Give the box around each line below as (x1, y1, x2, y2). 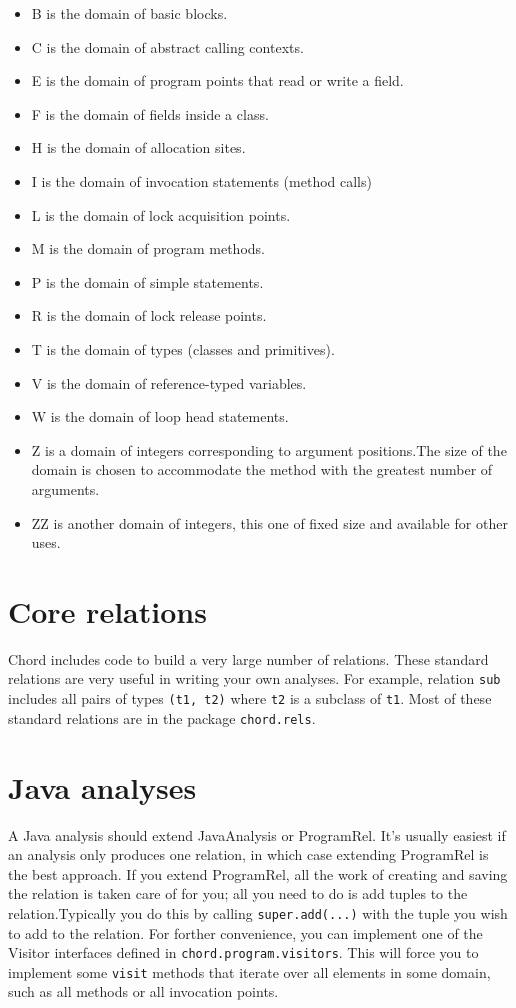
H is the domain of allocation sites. (31, 137, 246, 158)
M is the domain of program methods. (31, 238, 265, 259)
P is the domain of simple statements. (31, 271, 264, 292)
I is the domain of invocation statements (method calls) (31, 170, 372, 191)
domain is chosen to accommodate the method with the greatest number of (31, 459, 493, 480)
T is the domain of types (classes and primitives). (31, 338, 335, 359)
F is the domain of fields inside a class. (31, 103, 269, 124)
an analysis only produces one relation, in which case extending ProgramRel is (8, 844, 489, 865)
